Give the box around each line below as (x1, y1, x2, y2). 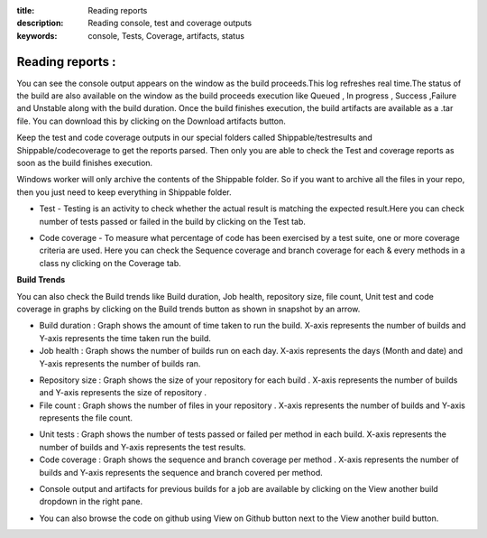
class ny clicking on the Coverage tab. (39, 257, 182, 268)
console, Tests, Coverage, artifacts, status (87, 30, 245, 41)
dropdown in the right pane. (39, 496, 143, 507)
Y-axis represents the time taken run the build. (39, 332, 212, 343)
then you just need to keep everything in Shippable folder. (16, 186, 232, 198)
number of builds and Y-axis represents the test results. (39, 441, 246, 452)
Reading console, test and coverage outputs (87, 18, 253, 29)
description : (16, 18, 64, 29)
